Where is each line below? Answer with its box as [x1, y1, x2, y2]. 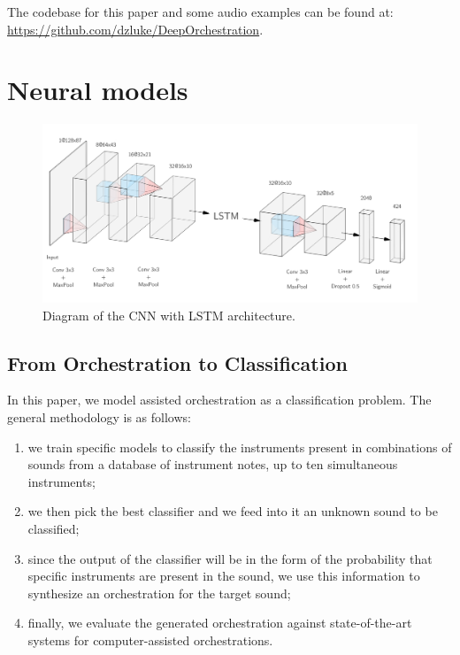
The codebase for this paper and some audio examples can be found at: [7, 3, 394, 20]
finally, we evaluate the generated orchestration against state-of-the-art [27, 613, 412, 632]
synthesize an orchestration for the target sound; [27, 583, 291, 602]
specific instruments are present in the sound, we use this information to [27, 566, 420, 585]
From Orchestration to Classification [7, 349, 348, 376]
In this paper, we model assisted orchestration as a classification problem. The [7, 390, 432, 409]
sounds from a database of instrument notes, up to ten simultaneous [27, 455, 398, 474]
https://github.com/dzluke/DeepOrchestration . [7, 19, 264, 38]
